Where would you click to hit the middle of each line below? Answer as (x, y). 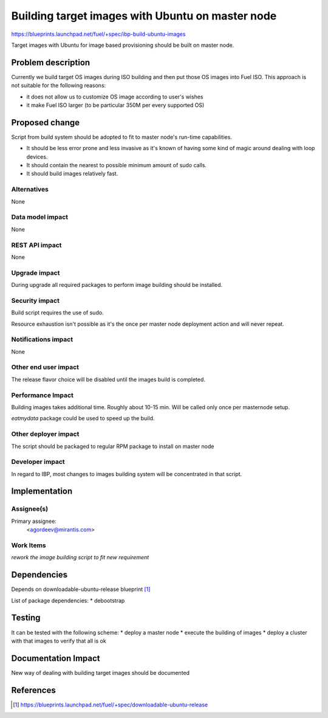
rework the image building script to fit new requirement (80, 557)
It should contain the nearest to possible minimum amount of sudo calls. (116, 165)
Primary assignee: (34, 521)
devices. (37, 157)
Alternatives (30, 190)
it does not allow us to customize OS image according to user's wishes (115, 97)
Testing (26, 618)
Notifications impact (42, 339)
